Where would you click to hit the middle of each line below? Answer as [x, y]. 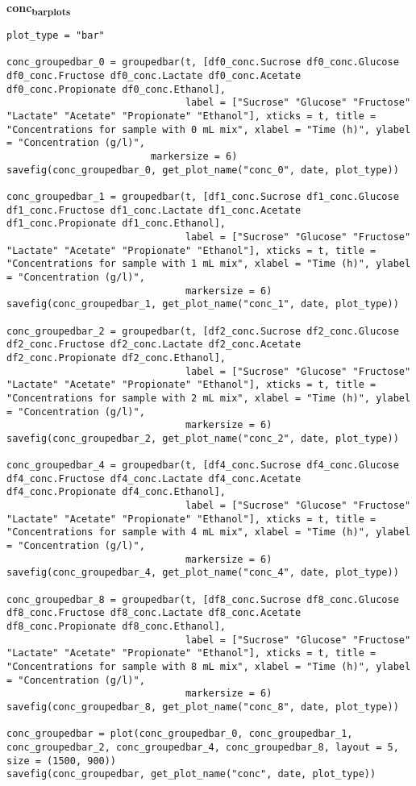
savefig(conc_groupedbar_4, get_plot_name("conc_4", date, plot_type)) [203, 573]
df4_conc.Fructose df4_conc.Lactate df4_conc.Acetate [154, 478]
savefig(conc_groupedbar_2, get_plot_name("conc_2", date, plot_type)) [203, 438]
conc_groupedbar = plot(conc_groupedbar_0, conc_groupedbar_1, [180, 734]
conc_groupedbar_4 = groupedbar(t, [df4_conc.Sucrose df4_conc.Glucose [203, 466]
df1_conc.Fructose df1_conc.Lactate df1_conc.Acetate [154, 210]
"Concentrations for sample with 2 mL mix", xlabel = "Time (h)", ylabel [209, 398]
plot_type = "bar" [56, 36]
